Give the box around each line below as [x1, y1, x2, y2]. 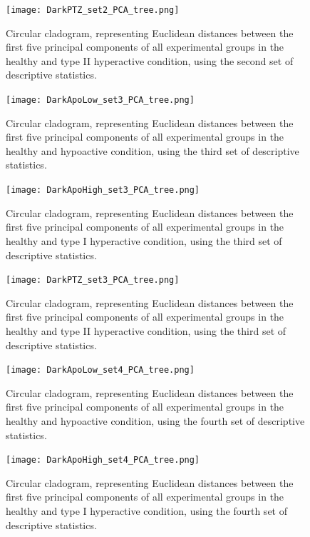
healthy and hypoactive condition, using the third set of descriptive [6, 143, 299, 158]
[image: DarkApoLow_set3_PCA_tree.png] [6, 95, 195, 106]
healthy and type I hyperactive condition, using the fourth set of [6, 503, 287, 518]
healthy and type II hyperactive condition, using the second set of [6, 53, 294, 68]
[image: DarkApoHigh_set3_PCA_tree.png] [6, 185, 200, 196]
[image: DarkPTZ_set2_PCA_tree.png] [6, 5, 180, 15]
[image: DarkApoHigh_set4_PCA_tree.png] [6, 455, 200, 466]
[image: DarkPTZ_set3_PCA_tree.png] [6, 275, 180, 286]
